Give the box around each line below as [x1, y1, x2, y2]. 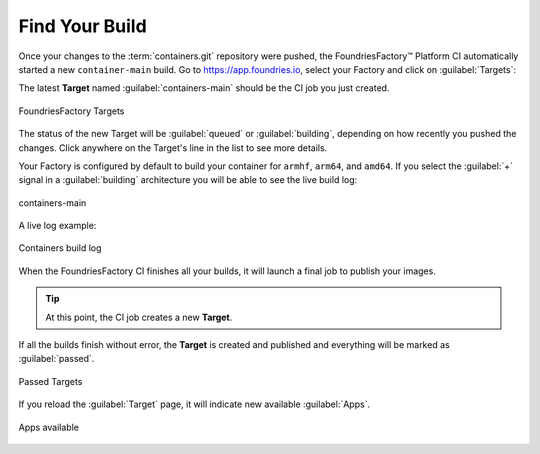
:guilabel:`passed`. [18, 353, 95, 365]
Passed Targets [18, 375, 83, 387]
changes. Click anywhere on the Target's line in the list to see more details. [18, 141, 328, 154]
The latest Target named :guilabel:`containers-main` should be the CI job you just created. [18, 82, 390, 94]
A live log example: [18, 220, 97, 232]
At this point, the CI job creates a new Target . [45, 311, 233, 323]
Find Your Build [18, 15, 147, 37]
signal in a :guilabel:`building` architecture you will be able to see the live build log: [18, 174, 358, 186]
